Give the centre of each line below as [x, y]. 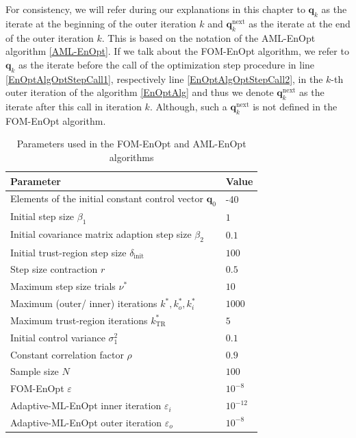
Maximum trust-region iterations [79, 320]
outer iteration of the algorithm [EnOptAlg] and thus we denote [140, 92]
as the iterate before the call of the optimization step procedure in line [167, 64]
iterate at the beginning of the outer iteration [101, 23]
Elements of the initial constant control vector [107, 198]
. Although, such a [188, 106]
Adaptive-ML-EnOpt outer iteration [86, 422]
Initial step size [42, 216]
